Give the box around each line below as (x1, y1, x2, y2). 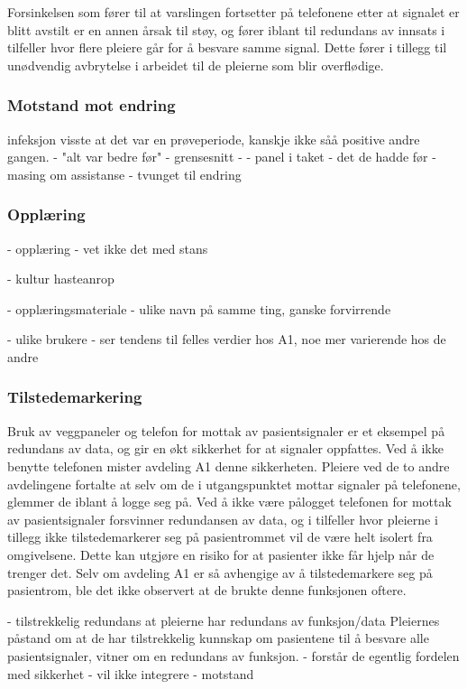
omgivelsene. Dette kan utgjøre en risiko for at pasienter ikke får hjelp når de (7, 545, 435, 563)
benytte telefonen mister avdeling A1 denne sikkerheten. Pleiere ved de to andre (7, 456, 450, 475)
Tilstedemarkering (7, 386, 142, 408)
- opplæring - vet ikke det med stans (7, 238, 208, 257)
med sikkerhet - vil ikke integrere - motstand (7, 664, 254, 683)
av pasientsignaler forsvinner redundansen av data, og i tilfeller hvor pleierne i (7, 509, 438, 528)
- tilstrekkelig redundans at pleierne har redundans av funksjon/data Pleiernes (7, 610, 440, 629)
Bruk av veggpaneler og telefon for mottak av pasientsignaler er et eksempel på (7, 421, 445, 440)
